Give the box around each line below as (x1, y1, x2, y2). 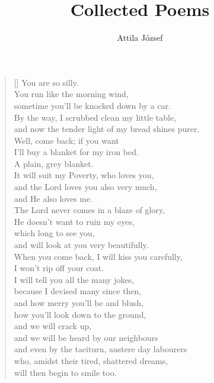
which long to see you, (14, 227, 95, 239)
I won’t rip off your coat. (14, 262, 104, 274)
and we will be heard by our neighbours (14, 331, 158, 343)
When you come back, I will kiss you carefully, (14, 250, 183, 262)
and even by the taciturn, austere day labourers (14, 343, 187, 355)
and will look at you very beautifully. (14, 239, 149, 251)
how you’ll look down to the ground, (14, 308, 146, 320)
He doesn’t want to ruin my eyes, (14, 215, 135, 227)
